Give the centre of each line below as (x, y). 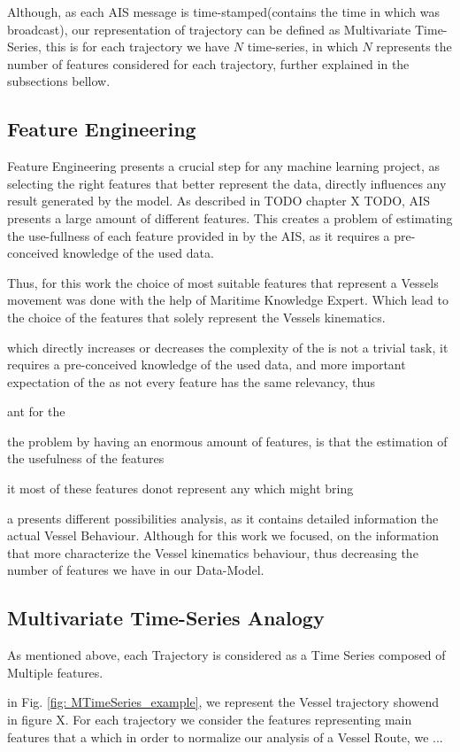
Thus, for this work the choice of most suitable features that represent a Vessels (223, 282)
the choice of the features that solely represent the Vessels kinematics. (196, 317)
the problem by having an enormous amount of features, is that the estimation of (227, 441)
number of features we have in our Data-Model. (136, 570)
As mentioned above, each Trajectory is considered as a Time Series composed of (226, 655)
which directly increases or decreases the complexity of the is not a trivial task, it (228, 347)
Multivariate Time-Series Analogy (166, 618)
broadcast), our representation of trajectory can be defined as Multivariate (209, 29)
